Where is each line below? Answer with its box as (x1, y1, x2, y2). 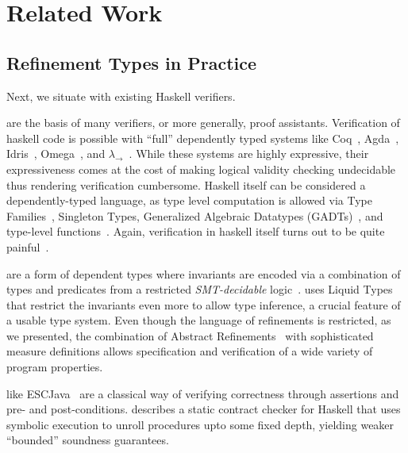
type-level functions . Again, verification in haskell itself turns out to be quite (6, 223, 385, 240)
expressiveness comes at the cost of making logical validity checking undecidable (6, 160, 396, 177)
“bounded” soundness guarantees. (6, 432, 169, 448)
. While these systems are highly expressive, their (129, 145, 369, 162)
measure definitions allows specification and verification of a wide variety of (6, 343, 373, 359)
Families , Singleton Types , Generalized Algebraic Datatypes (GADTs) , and (6, 207, 383, 224)
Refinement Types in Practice (6, 50, 257, 75)
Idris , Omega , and (6, 145, 106, 162)
